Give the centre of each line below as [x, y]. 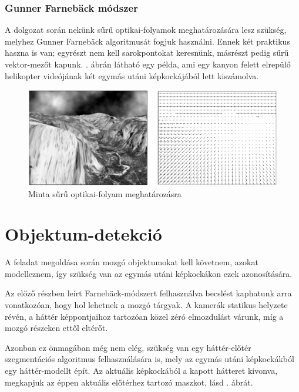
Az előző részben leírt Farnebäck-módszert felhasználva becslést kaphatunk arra [148, 293]
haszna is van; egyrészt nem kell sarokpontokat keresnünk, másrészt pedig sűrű [147, 53]
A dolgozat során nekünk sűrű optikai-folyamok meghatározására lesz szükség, [146, 30]
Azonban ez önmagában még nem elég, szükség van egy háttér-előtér [128, 347]
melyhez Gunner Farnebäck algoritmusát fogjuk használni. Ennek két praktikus [147, 41]
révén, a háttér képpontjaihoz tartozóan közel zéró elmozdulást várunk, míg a [144, 316]
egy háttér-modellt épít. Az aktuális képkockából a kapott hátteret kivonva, [141, 370]
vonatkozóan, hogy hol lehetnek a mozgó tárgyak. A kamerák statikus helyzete [146, 305]
